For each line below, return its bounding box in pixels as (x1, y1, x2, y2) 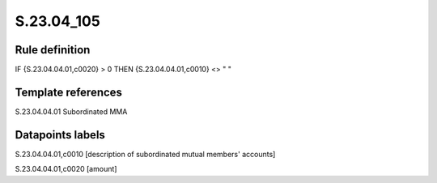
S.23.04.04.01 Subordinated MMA (15, 106, 128, 117)
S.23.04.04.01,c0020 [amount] (15, 164, 117, 174)
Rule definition (15, 43, 91, 57)
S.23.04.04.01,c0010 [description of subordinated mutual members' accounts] (15, 149, 276, 159)
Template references (15, 85, 123, 99)
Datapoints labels (15, 128, 105, 142)
